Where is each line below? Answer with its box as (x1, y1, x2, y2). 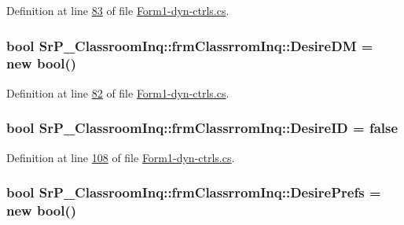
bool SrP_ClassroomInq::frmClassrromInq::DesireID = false (6, 118, 398, 138)
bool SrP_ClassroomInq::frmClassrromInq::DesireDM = (6, 35, 373, 55)
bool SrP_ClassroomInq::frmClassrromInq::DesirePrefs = (6, 183, 381, 202)
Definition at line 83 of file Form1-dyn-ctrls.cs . (6, 2, 230, 18)
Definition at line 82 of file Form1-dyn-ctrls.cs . (6, 84, 230, 101)
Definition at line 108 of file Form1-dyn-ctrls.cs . (6, 149, 235, 165)
